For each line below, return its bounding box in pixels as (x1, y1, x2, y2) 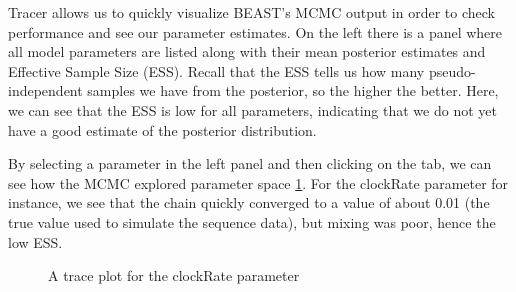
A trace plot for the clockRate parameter (48, 265, 300, 286)
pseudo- (428, 60, 476, 81)
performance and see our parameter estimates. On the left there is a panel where (8, 21, 503, 42)
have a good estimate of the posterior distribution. (8, 119, 317, 140)
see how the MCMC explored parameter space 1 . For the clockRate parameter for (8, 172, 509, 193)
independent (8, 80, 83, 101)
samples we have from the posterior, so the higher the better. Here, (87, 80, 499, 101)
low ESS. (8, 231, 63, 252)
